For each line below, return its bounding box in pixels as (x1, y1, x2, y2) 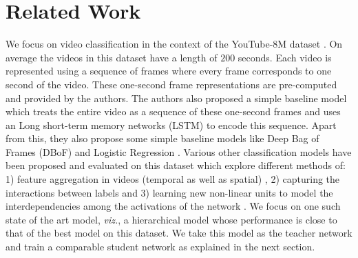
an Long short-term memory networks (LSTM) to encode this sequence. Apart (6, 117, 337, 132)
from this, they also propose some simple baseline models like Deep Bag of (6, 131, 319, 146)
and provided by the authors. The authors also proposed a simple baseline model (6, 90, 347, 105)
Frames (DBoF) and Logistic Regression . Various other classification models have (6, 144, 352, 159)
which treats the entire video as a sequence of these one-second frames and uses (6, 104, 341, 119)
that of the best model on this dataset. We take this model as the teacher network (6, 226, 352, 240)
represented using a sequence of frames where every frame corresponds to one (6, 63, 332, 78)
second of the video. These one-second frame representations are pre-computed (6, 77, 337, 91)
